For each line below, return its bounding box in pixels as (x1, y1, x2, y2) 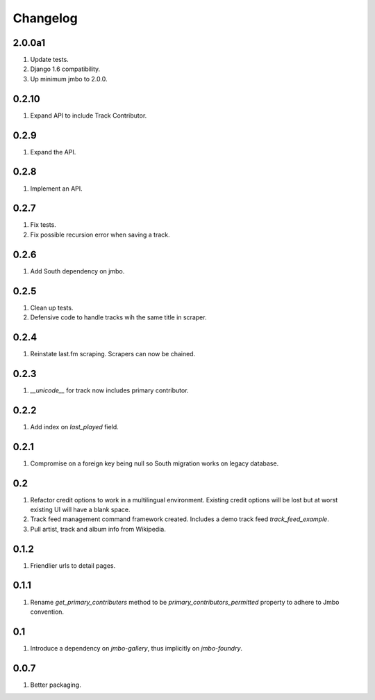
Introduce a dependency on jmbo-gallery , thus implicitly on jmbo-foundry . (30, 644, 243, 652)
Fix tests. (30, 221, 57, 229)
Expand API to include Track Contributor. (30, 111, 147, 120)
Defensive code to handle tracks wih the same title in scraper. (30, 313, 207, 321)
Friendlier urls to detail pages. (30, 561, 116, 570)
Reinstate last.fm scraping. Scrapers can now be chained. (30, 349, 196, 358)
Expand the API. (30, 148, 76, 156)
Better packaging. (30, 681, 81, 689)
